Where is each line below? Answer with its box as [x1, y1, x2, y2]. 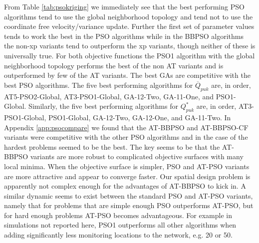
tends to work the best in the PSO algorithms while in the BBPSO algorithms [4, 30, 244, 41]
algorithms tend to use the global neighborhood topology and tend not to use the [4, 11, 253, 21]
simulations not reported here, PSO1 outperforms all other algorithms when [4, 220, 237, 230]
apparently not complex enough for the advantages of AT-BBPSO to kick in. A [4, 181, 246, 191]
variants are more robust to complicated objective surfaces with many [30, 151, 244, 162]
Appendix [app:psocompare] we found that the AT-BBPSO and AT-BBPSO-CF [4, 122, 249, 132]
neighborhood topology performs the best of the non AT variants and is [4, 60, 224, 70]
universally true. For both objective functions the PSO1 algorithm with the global [4, 50, 255, 60]
